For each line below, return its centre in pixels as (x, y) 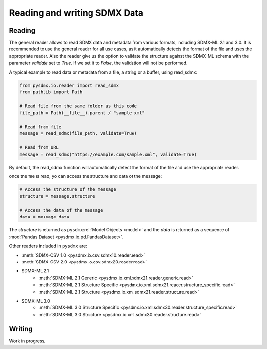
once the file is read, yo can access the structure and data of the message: (86, 176)
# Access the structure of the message (68, 189)
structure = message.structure (58, 196)
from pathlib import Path (51, 92)
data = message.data (44, 217)
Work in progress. (27, 341)
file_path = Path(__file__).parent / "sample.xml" (82, 113)
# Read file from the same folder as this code (78, 106)
